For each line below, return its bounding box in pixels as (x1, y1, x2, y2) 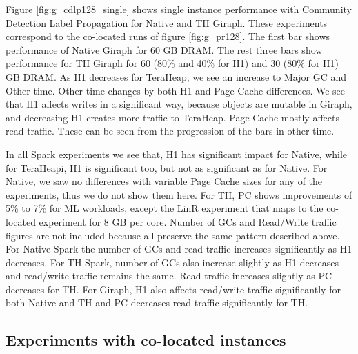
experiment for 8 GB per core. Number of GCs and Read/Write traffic (39, 214, 337, 228)
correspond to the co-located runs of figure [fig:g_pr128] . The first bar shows (6, 29, 330, 43)
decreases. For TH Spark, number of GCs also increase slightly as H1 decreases (6, 255, 339, 269)
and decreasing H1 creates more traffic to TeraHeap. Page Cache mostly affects (6, 110, 339, 124)
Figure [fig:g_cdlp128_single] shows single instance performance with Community (6, 2, 352, 16)
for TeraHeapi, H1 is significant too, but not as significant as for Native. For (6, 160, 328, 175)
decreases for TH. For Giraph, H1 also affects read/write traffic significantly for (6, 282, 341, 296)
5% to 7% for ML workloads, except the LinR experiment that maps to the (6, 201, 324, 215)
